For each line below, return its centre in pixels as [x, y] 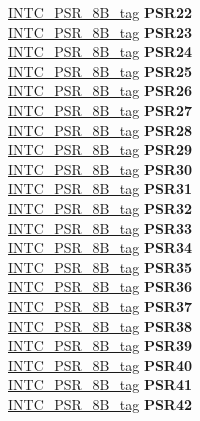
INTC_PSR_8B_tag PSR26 [100, 90]
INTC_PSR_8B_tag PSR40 [100, 364]
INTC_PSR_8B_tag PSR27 [100, 109]
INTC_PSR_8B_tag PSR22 [100, 12]
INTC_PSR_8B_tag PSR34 [100, 247]
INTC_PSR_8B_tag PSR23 [100, 31]
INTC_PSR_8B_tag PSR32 [100, 207]
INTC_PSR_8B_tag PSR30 [100, 168]
